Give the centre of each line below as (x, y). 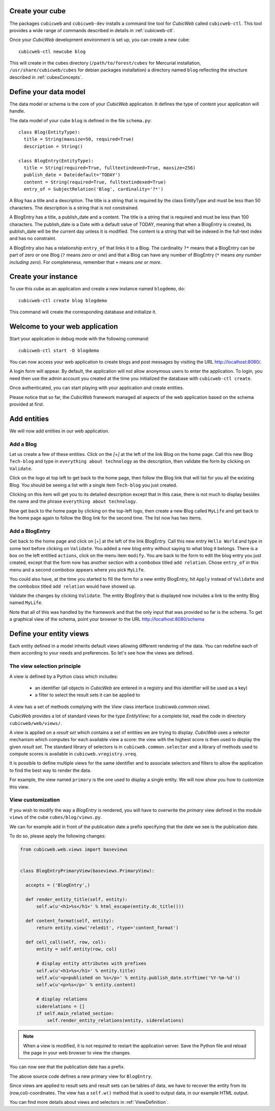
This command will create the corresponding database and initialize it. (83, 312)
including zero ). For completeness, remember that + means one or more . (86, 262)
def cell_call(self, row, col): (66, 942)
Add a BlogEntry (30, 531)
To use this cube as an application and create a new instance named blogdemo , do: (97, 289)
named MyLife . (26, 603)
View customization (35, 800)
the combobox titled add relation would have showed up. (73, 586)
